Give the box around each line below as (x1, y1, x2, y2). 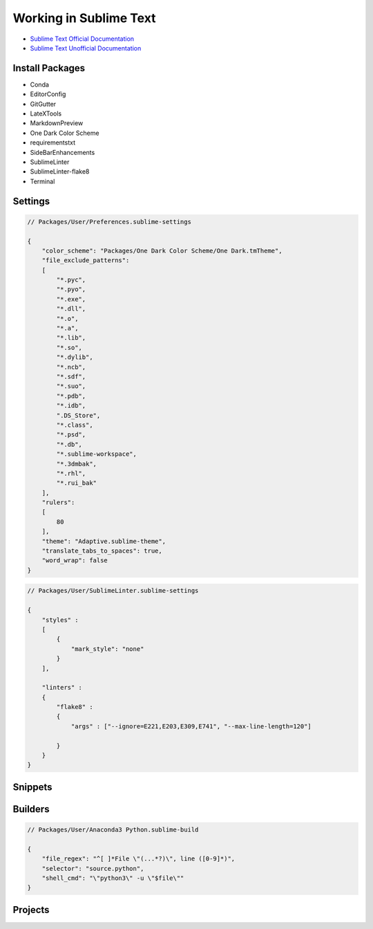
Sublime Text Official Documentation (30, 35, 135, 43)
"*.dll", (56, 305, 86, 313)
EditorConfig (30, 90, 66, 98)
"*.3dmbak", (56, 460, 97, 468)
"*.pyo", (56, 286, 86, 293)
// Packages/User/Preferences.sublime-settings (27, 218, 191, 226)
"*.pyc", (56, 276, 86, 284)
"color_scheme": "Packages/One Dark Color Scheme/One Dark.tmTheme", (41, 246, 283, 255)
